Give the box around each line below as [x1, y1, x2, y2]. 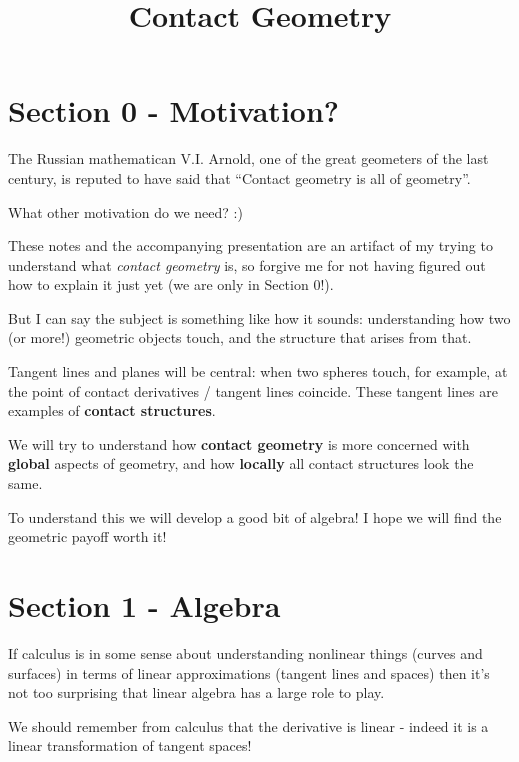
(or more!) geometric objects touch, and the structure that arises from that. [8, 327, 472, 348]
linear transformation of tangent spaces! [8, 735, 252, 756]
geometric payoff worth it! [8, 526, 167, 547]
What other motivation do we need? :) [8, 201, 243, 222]
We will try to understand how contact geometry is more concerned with [8, 433, 470, 454]
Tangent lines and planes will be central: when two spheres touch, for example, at [8, 361, 508, 382]
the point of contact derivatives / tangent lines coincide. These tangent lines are [8, 380, 498, 401]
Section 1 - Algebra [8, 585, 281, 625]
